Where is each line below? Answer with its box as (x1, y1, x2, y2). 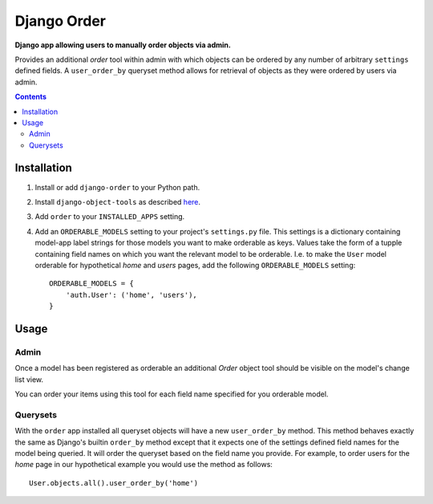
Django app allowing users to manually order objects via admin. (14, 40, 232, 50)
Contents (14, 92, 47, 102)
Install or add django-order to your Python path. (34, 182, 200, 192)
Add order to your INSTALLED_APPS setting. (34, 212, 185, 222)
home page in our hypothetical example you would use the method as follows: (14, 460, 273, 469)
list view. (14, 374, 44, 384)
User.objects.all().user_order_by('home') (29, 478, 199, 487)
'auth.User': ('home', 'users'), (65, 290, 198, 299)
